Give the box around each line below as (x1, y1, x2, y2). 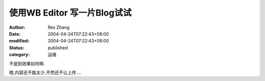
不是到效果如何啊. (9, 61, 45, 66)
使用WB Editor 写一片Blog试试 (9, 7, 132, 18)
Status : (9, 44, 25, 51)
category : (9, 52, 30, 58)
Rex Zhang (48, 24, 70, 30)
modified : (9, 38, 29, 44)
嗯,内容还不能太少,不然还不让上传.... (9, 69, 81, 75)
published (48, 44, 68, 51)
